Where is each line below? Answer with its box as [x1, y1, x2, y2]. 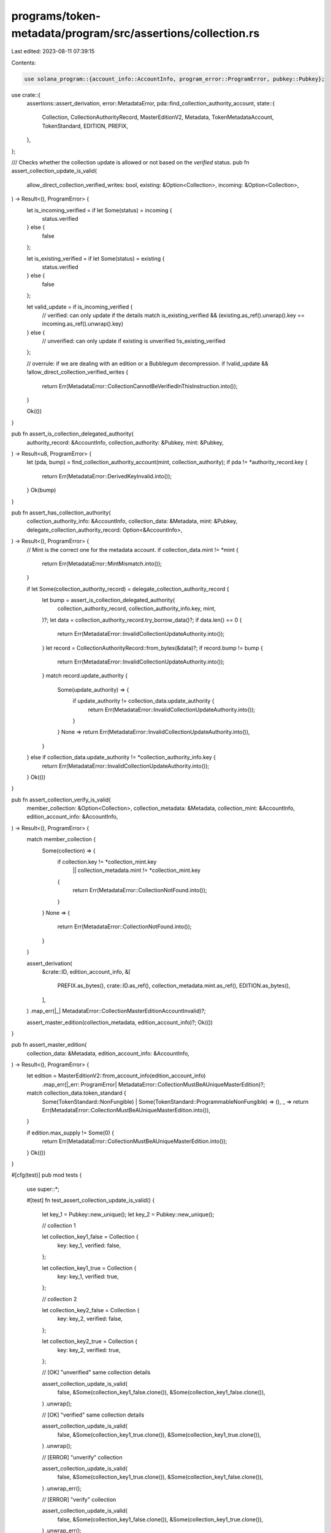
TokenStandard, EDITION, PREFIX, [42, 122, 129, 129]
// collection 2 [42, 1295, 77, 1302]
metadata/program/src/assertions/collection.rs [11, 26, 260, 40]
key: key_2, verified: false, [57, 1315, 123, 1323]
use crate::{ [11, 91, 41, 98]
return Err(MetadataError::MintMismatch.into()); [42, 560, 162, 567]
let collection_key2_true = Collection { [42, 1337, 138, 1345]
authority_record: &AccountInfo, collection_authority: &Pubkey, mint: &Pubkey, [26, 438, 224, 446]
